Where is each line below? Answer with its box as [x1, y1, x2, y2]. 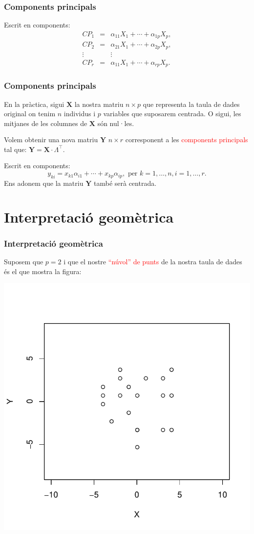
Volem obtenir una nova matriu [4, 134, 98, 145]
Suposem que [4, 256, 43, 267]
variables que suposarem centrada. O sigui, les [103, 108, 241, 119]
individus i [63, 108, 96, 119]
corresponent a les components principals [125, 134, 248, 145]
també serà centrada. [93, 178, 157, 188]
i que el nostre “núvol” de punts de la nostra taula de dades [63, 256, 242, 267]
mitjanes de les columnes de [4, 118, 87, 128]
